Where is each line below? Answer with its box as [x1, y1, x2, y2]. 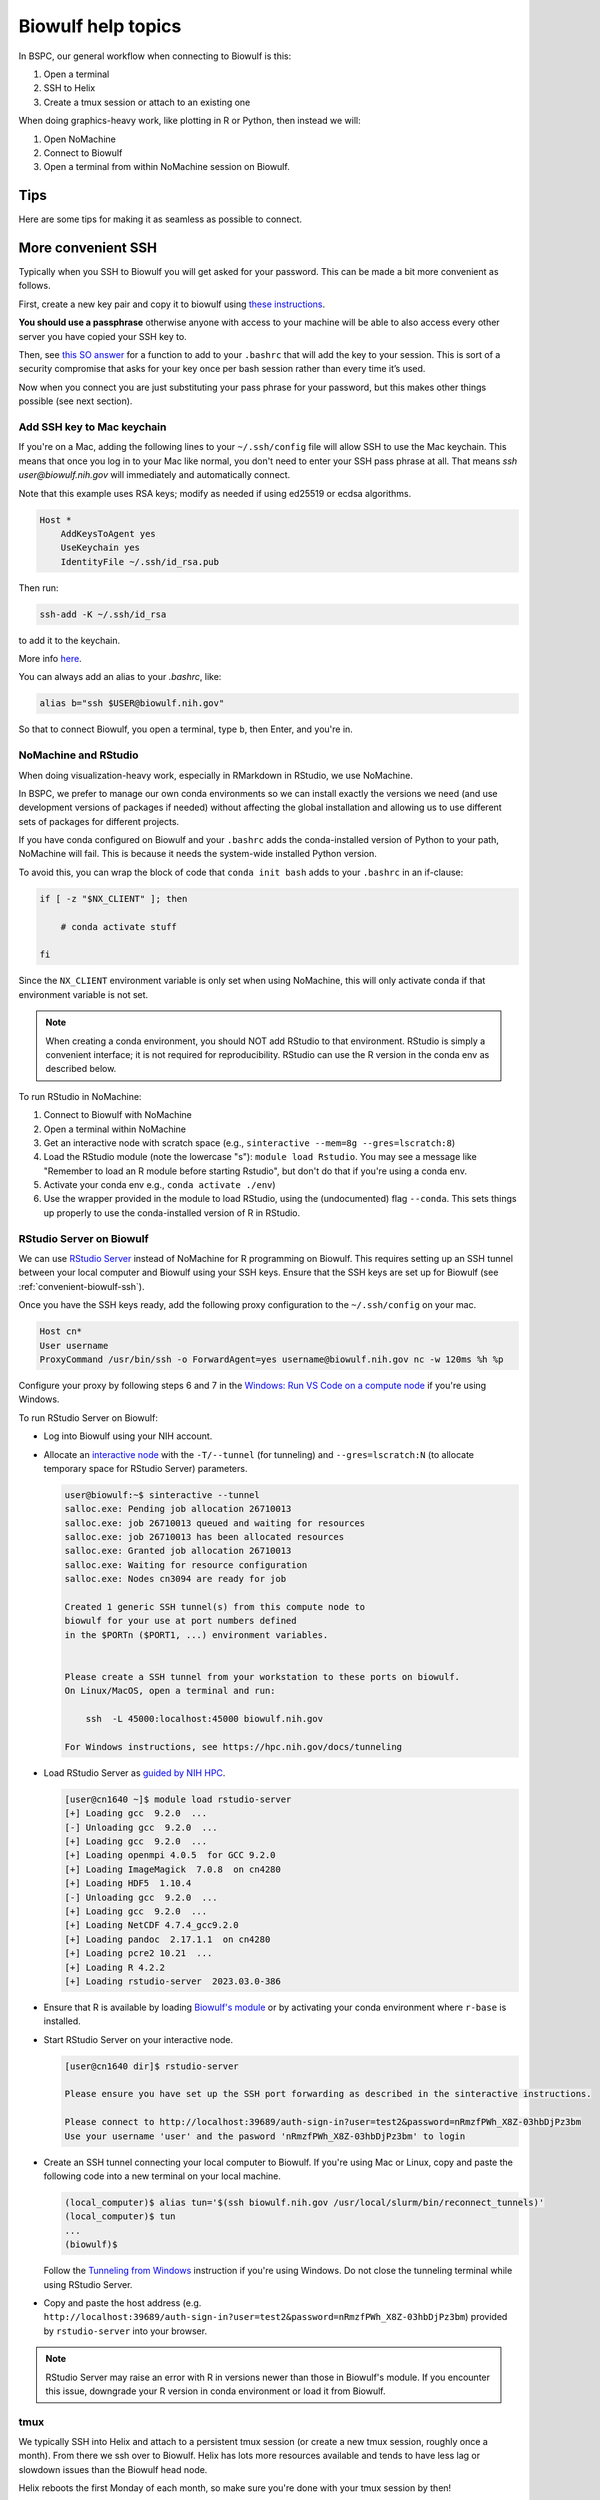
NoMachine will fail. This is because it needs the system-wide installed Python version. [18, 848, 377, 860]
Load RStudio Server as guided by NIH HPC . [43, 1766, 226, 1779]
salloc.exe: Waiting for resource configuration [64, 1559, 308, 1570]
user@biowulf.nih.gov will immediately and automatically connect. [18, 469, 291, 481]
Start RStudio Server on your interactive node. [43, 2033, 234, 2045]
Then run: [18, 581, 59, 594]
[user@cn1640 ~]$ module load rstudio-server [64, 1793, 292, 1805]
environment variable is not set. [18, 988, 149, 1000]
